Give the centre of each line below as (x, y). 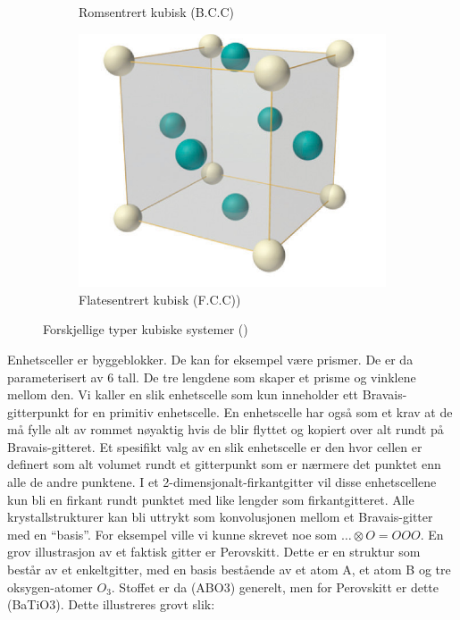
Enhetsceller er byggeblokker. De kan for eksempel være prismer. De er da (210, 359)
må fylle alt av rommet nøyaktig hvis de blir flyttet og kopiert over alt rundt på (226, 429)
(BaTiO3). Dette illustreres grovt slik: (111, 604)
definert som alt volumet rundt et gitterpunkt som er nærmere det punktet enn (224, 464)
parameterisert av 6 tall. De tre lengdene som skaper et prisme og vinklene (212, 377)
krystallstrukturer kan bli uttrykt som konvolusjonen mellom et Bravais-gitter (220, 517)
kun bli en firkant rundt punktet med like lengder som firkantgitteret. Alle (211, 499)
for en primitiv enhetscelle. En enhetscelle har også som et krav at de (263, 411)
